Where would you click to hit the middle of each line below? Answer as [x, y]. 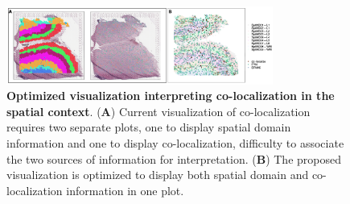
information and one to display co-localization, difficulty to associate [175, 142]
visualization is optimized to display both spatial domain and [158, 175]
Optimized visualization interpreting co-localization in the [171, 96]
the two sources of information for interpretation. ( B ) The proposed [174, 158]
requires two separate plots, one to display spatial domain [149, 127]
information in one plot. [125, 190]
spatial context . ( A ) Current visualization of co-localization [159, 111]
